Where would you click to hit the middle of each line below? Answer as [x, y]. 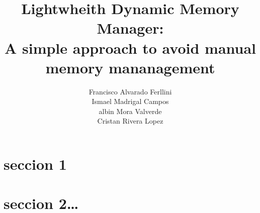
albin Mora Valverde [130, 111]
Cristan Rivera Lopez [130, 121]
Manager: [130, 28]
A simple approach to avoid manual [130, 47]
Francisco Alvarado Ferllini [130, 91]
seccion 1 [35, 164]
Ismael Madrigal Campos [130, 101]
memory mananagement [130, 67]
